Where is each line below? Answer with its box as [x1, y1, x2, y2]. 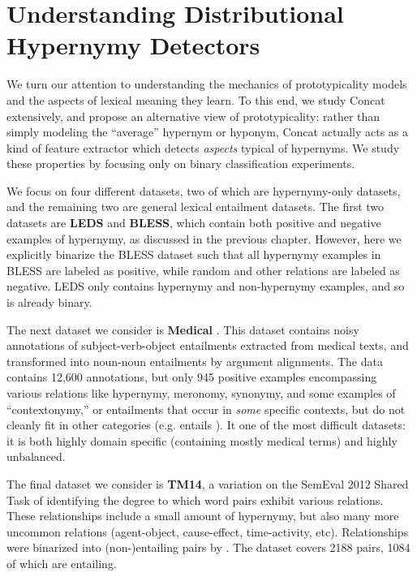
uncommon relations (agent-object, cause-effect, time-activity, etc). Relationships [6, 523, 409, 540]
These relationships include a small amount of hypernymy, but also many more [6, 507, 399, 524]
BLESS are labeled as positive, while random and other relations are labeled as [6, 261, 400, 278]
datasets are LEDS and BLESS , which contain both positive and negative [6, 214, 381, 231]
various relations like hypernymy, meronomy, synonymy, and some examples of [6, 385, 396, 401]
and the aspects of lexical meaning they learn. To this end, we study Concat [6, 91, 385, 108]
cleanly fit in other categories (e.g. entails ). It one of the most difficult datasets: [6, 416, 406, 433]
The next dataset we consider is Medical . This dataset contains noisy [6, 321, 359, 338]
